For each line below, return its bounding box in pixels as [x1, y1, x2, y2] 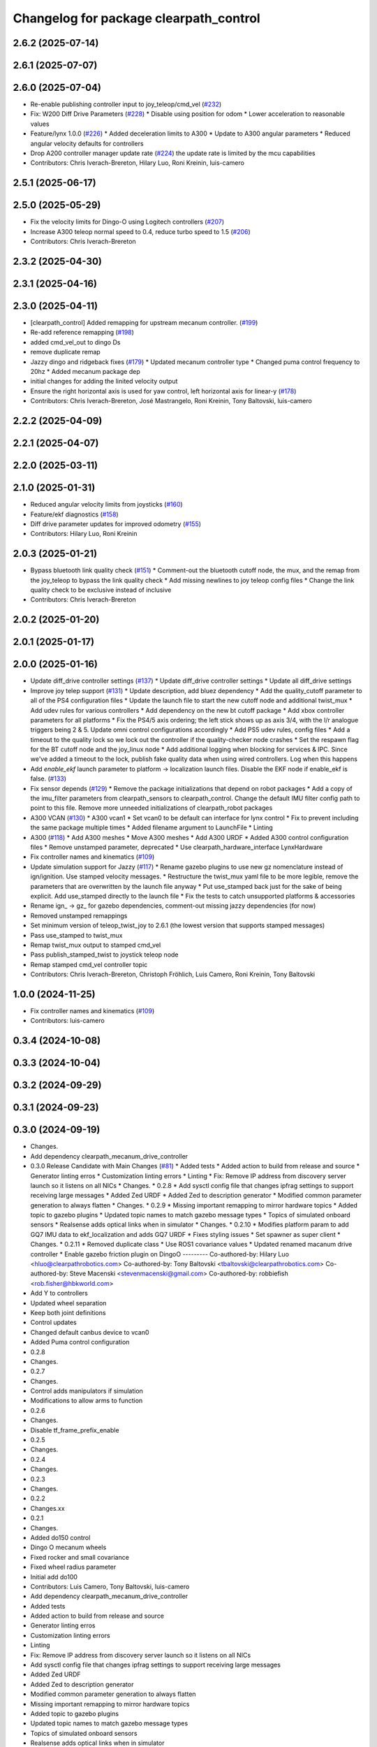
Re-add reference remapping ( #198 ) [30, 328, 134, 337]
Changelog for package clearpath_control [13, 10, 261, 26]
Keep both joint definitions [30, 1308, 106, 1317]
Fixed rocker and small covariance [30, 1553, 129, 1561]
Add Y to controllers [30, 1289, 89, 1298]
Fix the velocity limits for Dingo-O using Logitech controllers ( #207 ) [30, 217, 225, 226]
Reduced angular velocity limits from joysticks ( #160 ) [30, 500, 183, 509]
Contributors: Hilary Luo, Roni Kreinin [30, 530, 138, 538]
